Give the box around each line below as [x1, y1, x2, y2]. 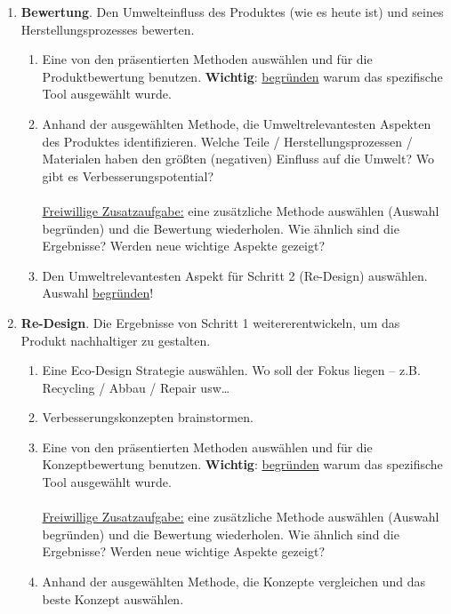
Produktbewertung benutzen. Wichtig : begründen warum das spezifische [42, 67, 443, 85]
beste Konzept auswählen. [42, 589, 184, 608]
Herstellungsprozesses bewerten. [20, 20, 195, 38]
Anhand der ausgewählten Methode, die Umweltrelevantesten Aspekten [42, 114, 431, 132]
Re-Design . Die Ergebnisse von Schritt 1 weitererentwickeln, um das [20, 313, 400, 331]
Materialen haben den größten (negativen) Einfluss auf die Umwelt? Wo [42, 149, 434, 168]
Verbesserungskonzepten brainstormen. [42, 408, 254, 427]
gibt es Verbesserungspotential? [42, 166, 214, 185]
